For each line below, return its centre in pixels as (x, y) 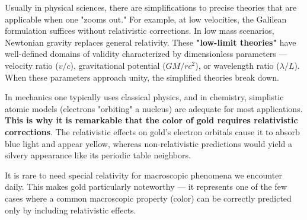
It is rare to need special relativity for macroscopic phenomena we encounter (143, 175)
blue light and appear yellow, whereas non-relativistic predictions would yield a (148, 143)
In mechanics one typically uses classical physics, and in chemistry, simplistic (144, 97)
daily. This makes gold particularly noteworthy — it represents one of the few (146, 186)
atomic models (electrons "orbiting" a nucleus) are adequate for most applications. (154, 108)
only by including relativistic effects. (71, 210)
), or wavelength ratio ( (237, 65)
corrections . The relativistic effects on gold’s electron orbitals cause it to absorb (152, 131)
